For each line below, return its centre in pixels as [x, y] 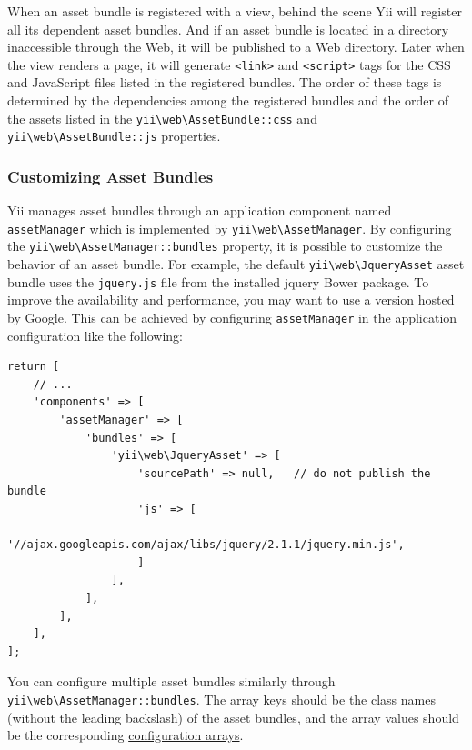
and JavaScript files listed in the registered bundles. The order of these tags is [225, 82]
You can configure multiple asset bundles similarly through [171, 681]
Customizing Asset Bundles [110, 176]
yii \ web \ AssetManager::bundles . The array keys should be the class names [221, 699]
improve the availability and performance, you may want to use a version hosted [231, 300]
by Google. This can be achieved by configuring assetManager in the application [232, 317]
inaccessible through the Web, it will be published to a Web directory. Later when [236, 47]
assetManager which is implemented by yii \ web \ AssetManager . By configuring [230, 228]
